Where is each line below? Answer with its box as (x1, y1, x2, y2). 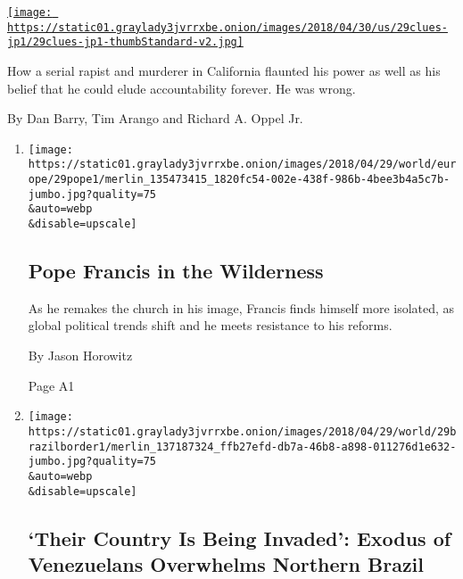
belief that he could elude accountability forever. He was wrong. (7, 79, 356, 97)
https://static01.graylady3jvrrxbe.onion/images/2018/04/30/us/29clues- (7, 21, 448, 34)
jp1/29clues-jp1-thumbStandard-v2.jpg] (7, 36, 244, 49)
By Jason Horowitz (28, 346, 133, 365)
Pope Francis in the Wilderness (28, 257, 324, 285)
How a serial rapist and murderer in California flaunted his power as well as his (7, 61, 441, 79)
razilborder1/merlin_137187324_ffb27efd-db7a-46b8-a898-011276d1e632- (28, 440, 457, 453)
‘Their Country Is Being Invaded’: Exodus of (28, 524, 451, 551)
